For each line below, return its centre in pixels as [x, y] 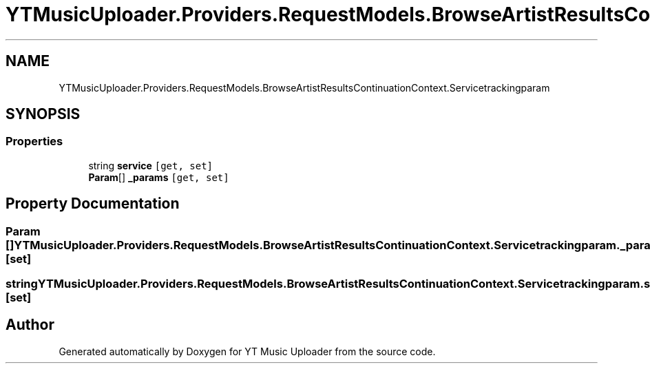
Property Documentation [93, 204]
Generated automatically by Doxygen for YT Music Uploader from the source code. [247, 351]
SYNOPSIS [43, 114]
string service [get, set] [151, 165]
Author [30, 325]
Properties [34, 141]
